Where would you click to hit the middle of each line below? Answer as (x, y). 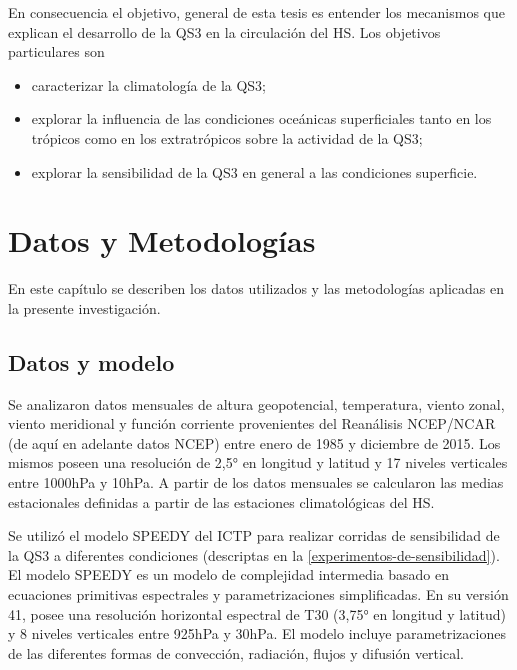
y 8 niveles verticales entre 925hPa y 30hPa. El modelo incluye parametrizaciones (257, 633)
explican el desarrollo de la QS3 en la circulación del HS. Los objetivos (224, 31)
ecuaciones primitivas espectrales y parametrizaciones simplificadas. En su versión (258, 594)
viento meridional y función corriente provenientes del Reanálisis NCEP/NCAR (252, 423)
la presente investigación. (84, 307)
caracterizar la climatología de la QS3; (149, 84)
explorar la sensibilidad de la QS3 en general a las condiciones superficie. (254, 171)
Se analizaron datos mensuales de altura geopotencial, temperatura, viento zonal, (256, 403)
